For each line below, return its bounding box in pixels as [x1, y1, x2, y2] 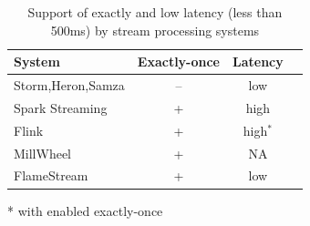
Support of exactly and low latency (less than [27, 3, 283, 21]
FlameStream [14, 166, 88, 185]
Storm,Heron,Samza [14, 76, 125, 95]
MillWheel [14, 143, 72, 162]
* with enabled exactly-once [7, 200, 163, 220]
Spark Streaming [14, 98, 108, 117]
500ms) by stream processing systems [50, 20, 260, 39]
